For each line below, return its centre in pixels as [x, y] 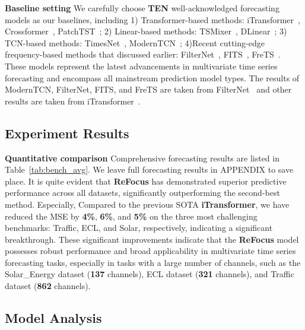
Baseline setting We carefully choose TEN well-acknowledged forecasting [142, 8]
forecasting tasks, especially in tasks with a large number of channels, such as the [153, 262]
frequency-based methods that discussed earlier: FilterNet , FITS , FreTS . [143, 54]
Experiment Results [67, 133]
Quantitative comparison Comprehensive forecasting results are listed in [142, 158]
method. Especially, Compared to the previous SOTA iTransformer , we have [147, 204]
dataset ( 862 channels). [48, 286]
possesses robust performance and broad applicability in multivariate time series [150, 251]
